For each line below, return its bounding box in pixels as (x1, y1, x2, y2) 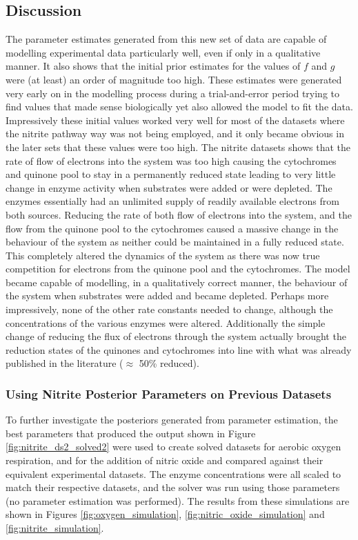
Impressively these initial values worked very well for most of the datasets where (6, 112, 345, 127)
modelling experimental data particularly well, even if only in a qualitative (6, 45, 321, 59)
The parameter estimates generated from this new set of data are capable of (6, 32, 327, 46)
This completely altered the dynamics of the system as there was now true (6, 248, 320, 262)
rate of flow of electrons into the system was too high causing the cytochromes (6, 153, 337, 168)
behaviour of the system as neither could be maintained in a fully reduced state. (6, 234, 344, 249)
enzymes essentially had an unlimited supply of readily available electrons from (6, 194, 339, 208)
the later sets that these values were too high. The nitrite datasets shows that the (6, 139, 350, 154)
